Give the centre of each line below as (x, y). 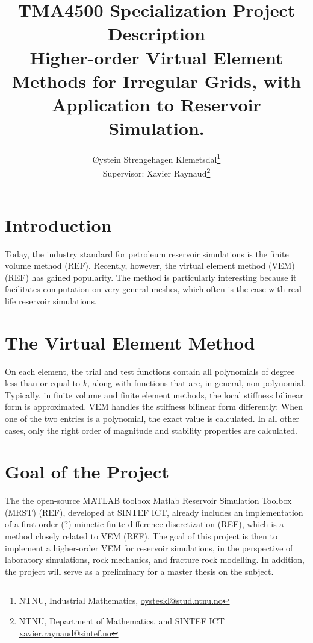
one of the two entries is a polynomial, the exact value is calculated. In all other (152, 418)
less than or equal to (43, 383)
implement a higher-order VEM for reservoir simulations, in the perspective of (149, 547)
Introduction (58, 224)
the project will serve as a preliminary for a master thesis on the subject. (139, 571)
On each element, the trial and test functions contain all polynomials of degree (150, 371)
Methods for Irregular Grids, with (156, 80)
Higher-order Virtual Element (156, 57)
